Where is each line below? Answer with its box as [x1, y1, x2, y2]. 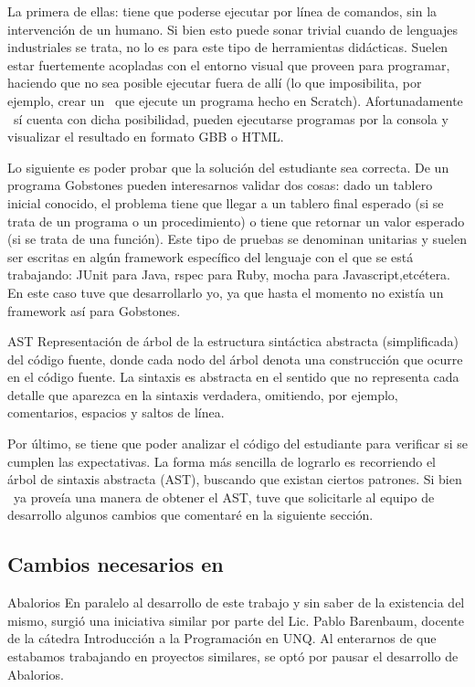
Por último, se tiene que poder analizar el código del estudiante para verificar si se [7, 434, 468, 453]
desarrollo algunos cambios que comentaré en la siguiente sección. [7, 505, 374, 524]
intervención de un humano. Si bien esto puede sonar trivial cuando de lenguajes [7, 19, 459, 38]
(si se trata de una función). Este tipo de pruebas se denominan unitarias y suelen [7, 229, 467, 248]
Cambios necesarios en [7, 550, 224, 578]
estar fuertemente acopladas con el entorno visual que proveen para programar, [7, 55, 450, 74]
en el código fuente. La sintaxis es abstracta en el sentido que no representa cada [7, 367, 459, 386]
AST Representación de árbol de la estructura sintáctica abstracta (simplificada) [7, 332, 459, 351]
